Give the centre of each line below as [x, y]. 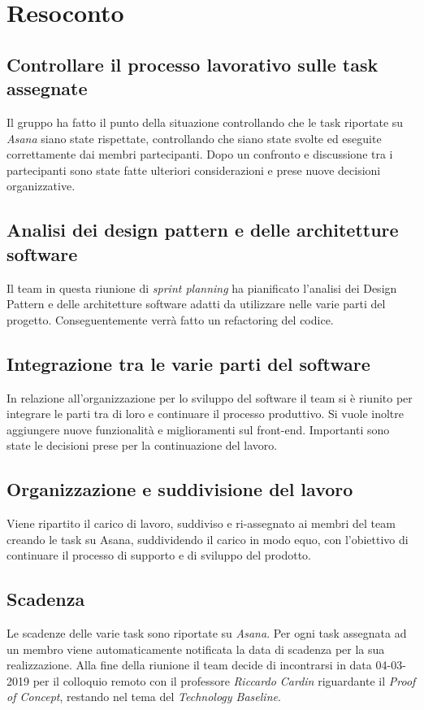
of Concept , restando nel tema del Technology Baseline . [144, 697]
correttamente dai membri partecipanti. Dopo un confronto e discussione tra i [200, 154]
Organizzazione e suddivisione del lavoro [180, 489]
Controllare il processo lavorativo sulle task [193, 64]
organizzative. [41, 186]
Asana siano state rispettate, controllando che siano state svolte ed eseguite [194, 138]
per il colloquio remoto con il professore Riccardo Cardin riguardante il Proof [224, 680]
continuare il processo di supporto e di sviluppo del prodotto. [159, 555]
